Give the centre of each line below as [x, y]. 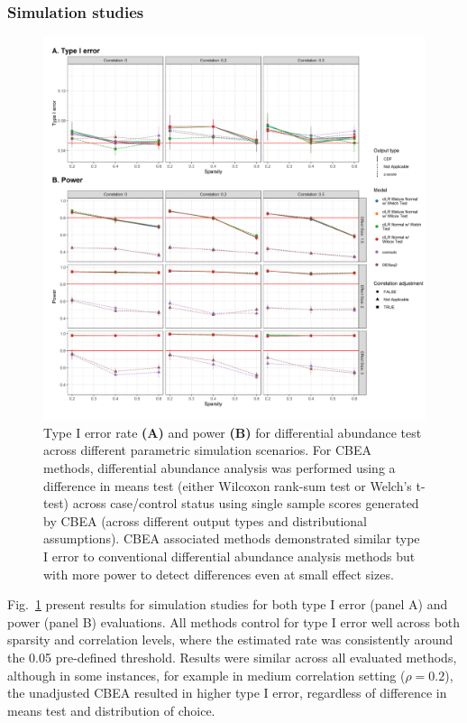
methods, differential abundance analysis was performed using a [220, 468]
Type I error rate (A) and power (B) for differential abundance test [233, 432]
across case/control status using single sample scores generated [246, 503]
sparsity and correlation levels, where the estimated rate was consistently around [230, 640]
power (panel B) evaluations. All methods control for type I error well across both [234, 621]
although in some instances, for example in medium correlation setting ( [206, 675]
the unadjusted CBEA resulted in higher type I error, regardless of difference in [227, 693]
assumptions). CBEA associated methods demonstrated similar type [232, 538]
